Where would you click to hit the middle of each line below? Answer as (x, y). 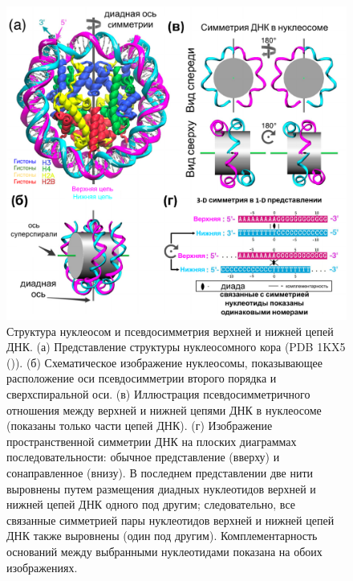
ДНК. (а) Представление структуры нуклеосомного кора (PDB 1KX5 (176, 347)
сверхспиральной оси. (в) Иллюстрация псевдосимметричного (158, 394)
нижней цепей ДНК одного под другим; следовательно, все (151, 504)
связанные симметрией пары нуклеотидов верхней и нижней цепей (170, 520)
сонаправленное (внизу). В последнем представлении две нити (160, 472)
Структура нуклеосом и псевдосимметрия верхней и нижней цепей (170, 331)
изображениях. (42, 567)
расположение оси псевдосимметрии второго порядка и (142, 378)
